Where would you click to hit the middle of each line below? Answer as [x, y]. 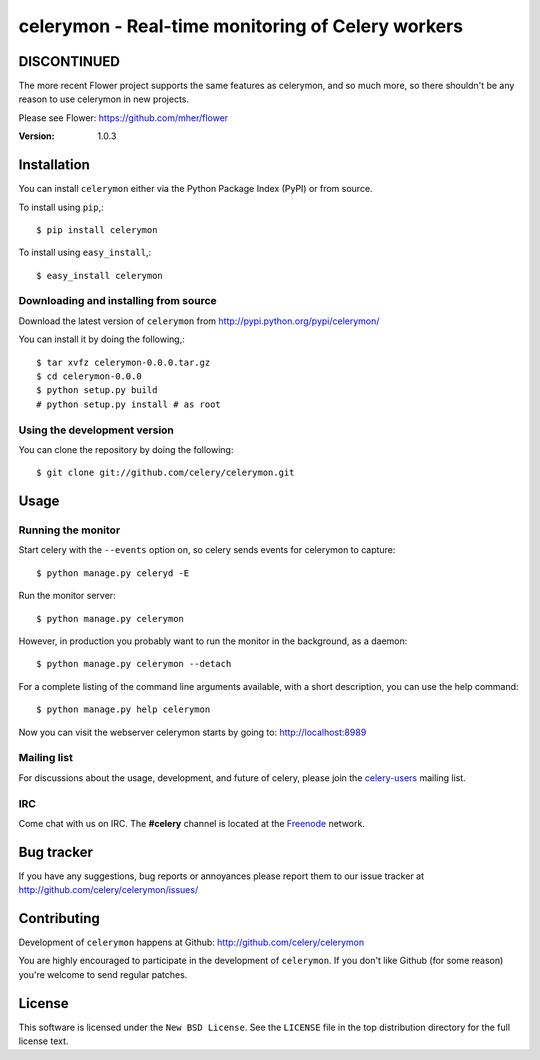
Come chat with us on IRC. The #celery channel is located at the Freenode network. [191, 823]
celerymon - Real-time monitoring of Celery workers [241, 26]
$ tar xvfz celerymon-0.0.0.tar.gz [123, 362]
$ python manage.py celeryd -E [113, 573]
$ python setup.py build [97, 390]
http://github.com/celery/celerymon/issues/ [108, 890]
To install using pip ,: [61, 207]
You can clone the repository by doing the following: [126, 449]
